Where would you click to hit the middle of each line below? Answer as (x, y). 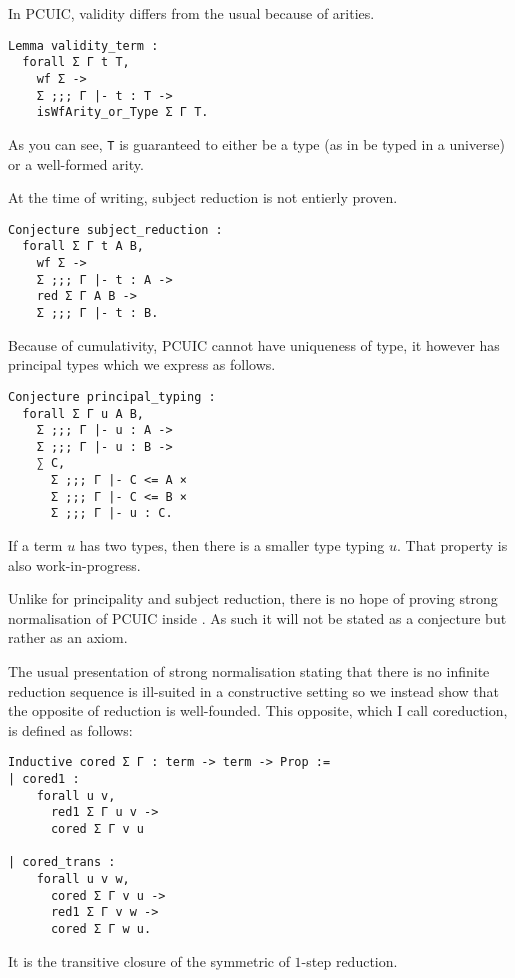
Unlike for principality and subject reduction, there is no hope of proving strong (253, 598)
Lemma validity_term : (83, 45)
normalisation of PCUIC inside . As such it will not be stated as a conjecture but (257, 617)
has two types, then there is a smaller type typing (232, 545)
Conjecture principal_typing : (112, 396)
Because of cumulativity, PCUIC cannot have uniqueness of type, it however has (254, 344)
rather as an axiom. (68, 637)
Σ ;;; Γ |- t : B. (97, 313)
